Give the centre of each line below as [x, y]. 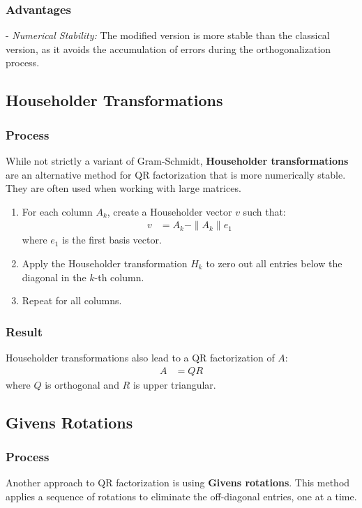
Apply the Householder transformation [105, 263]
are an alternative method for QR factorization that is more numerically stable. [176, 174]
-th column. [119, 277]
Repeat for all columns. [72, 300]
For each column [57, 211]
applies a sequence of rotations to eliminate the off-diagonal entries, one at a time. [181, 496]
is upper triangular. [174, 384]
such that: [264, 211]
